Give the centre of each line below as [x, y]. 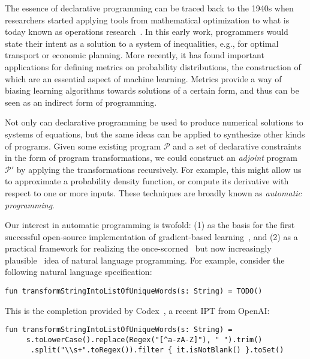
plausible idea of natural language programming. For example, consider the [145, 260]
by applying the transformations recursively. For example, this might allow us [159, 169]
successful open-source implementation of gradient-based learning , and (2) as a [151, 236]
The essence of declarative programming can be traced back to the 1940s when [149, 8]
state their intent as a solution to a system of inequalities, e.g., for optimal [142, 43]
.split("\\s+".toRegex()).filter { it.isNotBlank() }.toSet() [157, 350]
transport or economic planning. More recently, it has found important [135, 55]
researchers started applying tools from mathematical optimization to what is [147, 20]
